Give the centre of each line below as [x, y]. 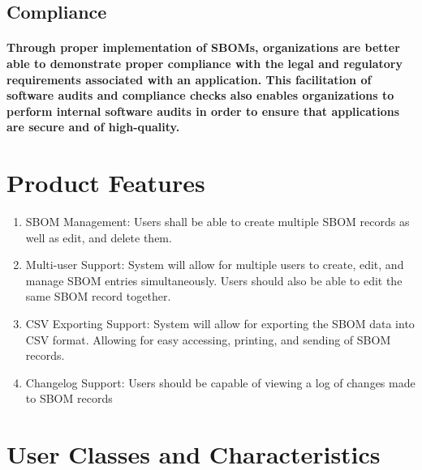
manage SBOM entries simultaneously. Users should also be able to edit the [214, 280]
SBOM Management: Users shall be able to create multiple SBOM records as [217, 222]
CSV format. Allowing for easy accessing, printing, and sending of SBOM [208, 339]
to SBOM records [69, 398]
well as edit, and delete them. [99, 237]
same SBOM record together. [98, 296]
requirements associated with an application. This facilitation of [189, 79]
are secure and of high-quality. [93, 127]
